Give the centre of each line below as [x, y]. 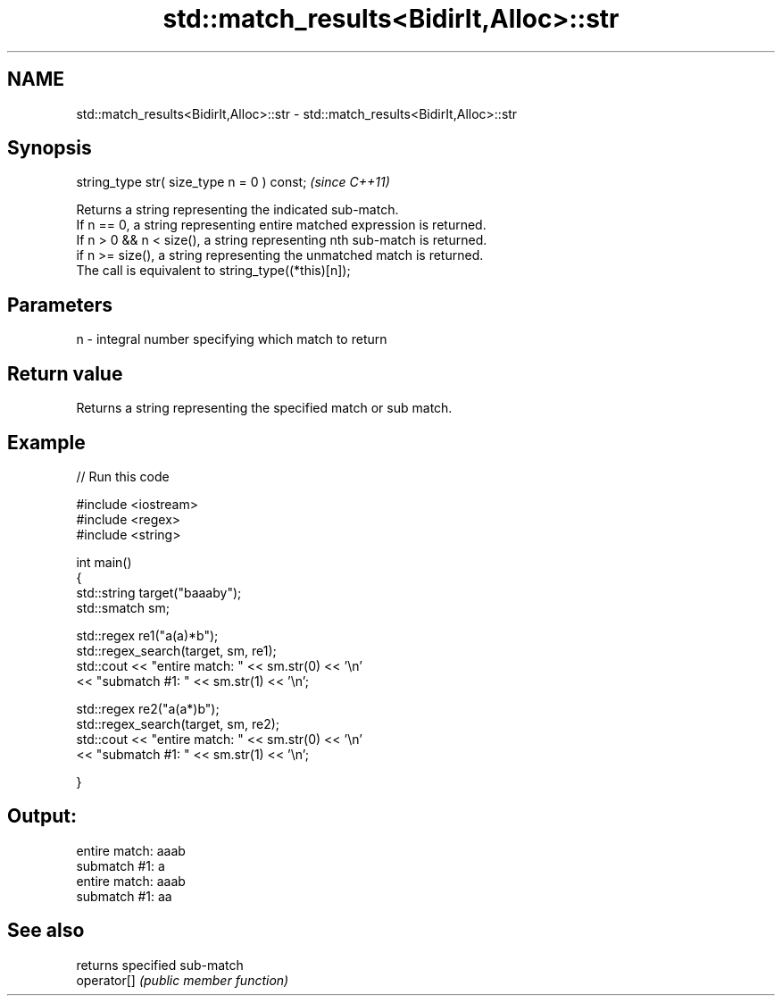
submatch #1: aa [124, 896]
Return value [65, 373]
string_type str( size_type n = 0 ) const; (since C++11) [233, 182]
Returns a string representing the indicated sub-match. [237, 210]
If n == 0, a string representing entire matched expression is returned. [281, 225]
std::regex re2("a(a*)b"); [148, 708]
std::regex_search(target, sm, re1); [176, 650]
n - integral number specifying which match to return [232, 339]
